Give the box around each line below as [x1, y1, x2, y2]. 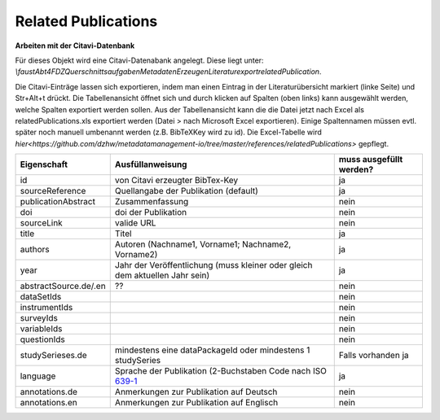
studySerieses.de [20, 350, 87, 361]
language [20, 370, 56, 382]
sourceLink [20, 217, 63, 229]
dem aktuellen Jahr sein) [114, 269, 210, 281]
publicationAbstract [20, 196, 95, 208]
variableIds [20, 323, 63, 335]
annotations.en [20, 397, 77, 409]
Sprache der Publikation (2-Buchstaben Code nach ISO [114, 365, 328, 377]
